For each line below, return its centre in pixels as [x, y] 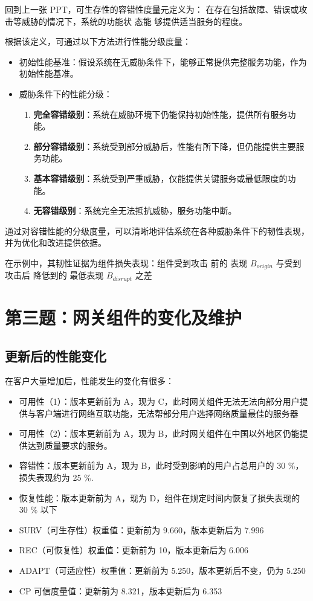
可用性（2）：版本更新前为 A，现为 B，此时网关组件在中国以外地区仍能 [159, 433]
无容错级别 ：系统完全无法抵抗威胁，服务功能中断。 [135, 211]
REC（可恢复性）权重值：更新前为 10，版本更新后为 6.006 [134, 550]
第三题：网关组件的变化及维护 [124, 317]
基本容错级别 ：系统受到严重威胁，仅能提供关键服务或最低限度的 [160, 178]
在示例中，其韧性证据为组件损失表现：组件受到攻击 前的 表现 [126, 262]
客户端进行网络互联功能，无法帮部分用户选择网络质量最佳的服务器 [167, 413]
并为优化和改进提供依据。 [56, 243]
